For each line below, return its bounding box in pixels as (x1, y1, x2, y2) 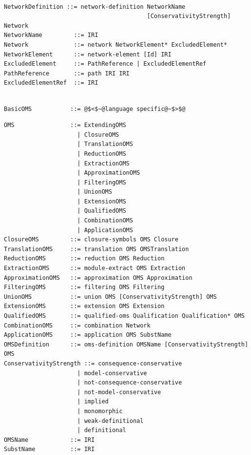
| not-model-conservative (77, 388, 161, 396)
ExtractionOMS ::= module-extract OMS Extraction (4, 265, 186, 272)
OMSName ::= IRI (4, 436, 95, 443)
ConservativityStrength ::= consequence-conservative (4, 360, 182, 367)
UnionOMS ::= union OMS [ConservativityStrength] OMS (4, 293, 217, 300)
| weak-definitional (77, 417, 144, 424)
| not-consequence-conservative (77, 379, 182, 386)
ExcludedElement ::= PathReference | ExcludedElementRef (4, 60, 207, 68)
